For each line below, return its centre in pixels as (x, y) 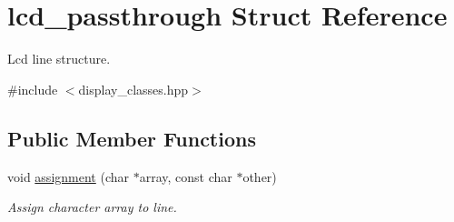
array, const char (186, 176)
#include (33, 89)
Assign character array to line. (92, 207)
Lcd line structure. (59, 59)
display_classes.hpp (133, 89)
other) (260, 176)
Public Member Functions (132, 138)
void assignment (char (68, 176)
